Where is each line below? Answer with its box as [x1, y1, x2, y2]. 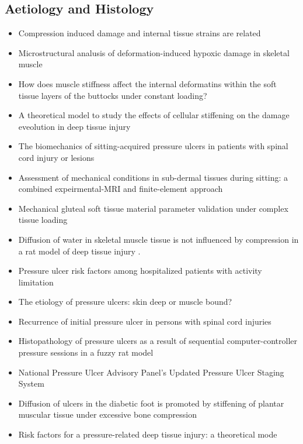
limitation [18, 276, 54, 288]
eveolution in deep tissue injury [18, 120, 131, 132]
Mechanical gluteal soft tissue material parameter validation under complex [18, 202, 288, 214]
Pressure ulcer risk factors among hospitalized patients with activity [18, 264, 262, 277]
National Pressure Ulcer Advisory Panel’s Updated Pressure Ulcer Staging [18, 366, 284, 378]
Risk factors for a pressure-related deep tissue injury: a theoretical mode [18, 428, 277, 440]
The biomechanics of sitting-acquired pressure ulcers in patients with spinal [18, 140, 288, 152]
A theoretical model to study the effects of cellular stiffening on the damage [18, 109, 290, 121]
